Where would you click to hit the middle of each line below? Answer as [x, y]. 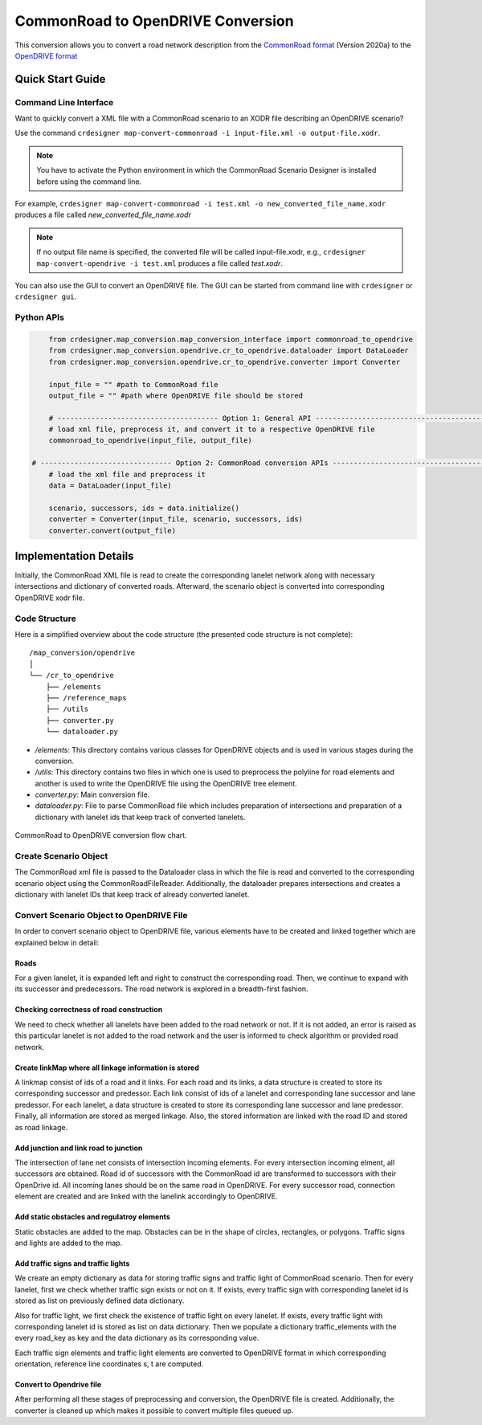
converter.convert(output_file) [112, 531]
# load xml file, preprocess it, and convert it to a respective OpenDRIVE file [212, 429]
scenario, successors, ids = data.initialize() [144, 508]
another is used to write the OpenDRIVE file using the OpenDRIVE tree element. [166, 783]
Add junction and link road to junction [79, 1148]
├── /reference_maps [86, 698]
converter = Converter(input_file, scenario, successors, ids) [176, 519]
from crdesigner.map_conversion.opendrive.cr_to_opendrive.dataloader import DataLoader [229, 351]
